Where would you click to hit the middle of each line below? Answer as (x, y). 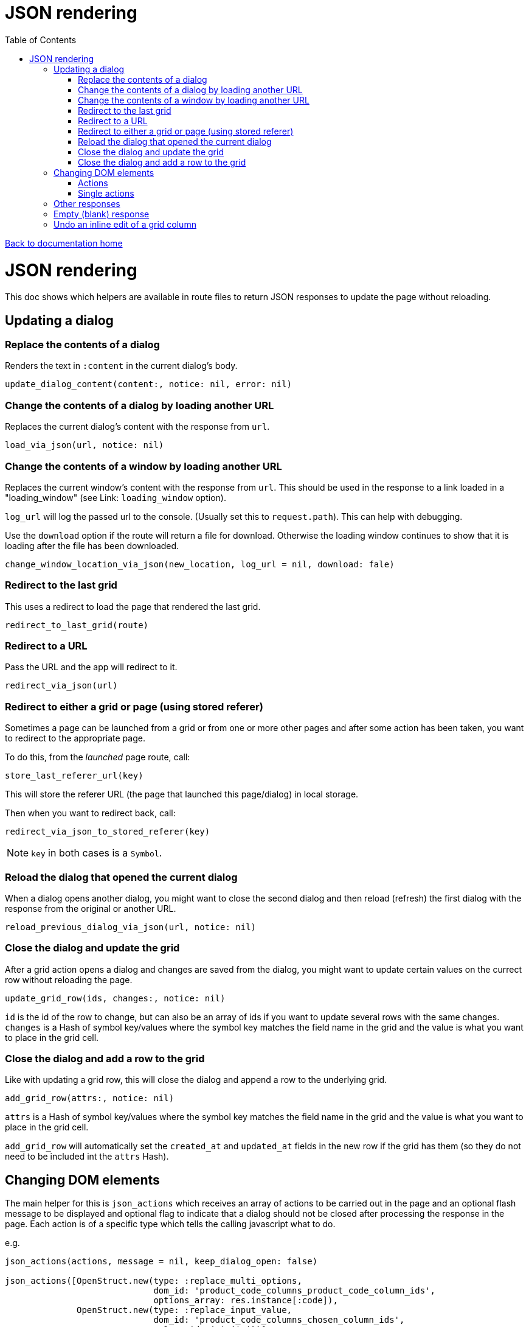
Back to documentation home (64, 243)
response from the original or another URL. (91, 908)
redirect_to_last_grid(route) (77, 625)
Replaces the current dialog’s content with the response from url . (137, 427)
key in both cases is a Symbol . (97, 853)
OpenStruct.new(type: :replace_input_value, (185, 1310)
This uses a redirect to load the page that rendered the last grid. (133, 606)
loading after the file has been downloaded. (92, 545)
